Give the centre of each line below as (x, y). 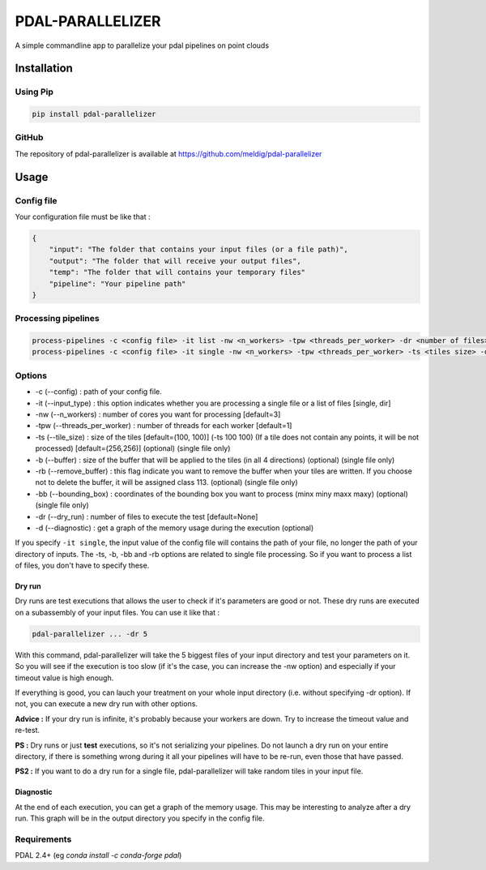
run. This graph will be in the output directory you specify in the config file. (140, 818)
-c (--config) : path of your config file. (98, 392)
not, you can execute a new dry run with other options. (107, 704)
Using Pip (34, 92)
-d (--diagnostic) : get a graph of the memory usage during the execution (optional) (175, 528)
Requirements (43, 839)
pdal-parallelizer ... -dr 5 (90, 634)
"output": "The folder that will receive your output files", (175, 261)
